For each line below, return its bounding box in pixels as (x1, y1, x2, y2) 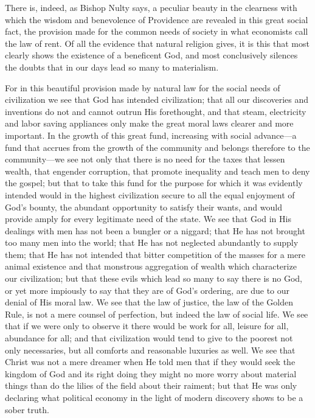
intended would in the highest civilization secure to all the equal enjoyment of (5, 188, 295, 201)
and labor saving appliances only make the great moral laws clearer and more (5, 117, 294, 130)
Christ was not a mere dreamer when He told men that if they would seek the (5, 355, 296, 368)
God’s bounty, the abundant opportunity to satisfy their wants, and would (5, 200, 282, 213)
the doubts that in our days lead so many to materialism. (5, 60, 219, 73)
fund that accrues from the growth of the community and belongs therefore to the (5, 141, 310, 153)
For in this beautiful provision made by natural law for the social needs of (5, 81, 280, 94)
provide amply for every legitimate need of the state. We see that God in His (5, 212, 291, 225)
